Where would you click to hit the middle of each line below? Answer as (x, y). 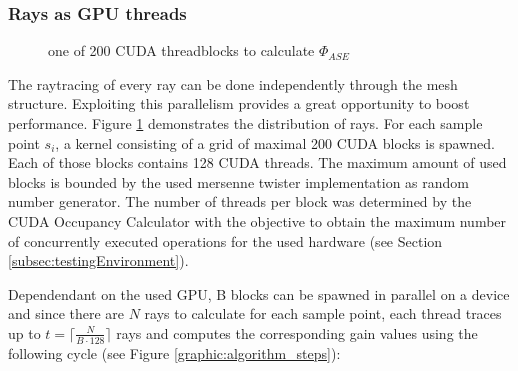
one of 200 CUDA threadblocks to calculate (181, 50)
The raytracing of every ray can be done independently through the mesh (233, 83)
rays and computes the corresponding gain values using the (297, 332)
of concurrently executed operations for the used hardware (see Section (225, 240)
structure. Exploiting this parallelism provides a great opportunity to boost (239, 103)
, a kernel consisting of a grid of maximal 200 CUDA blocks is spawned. (275, 142)
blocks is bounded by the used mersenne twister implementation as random (239, 181)
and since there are (66, 313)
